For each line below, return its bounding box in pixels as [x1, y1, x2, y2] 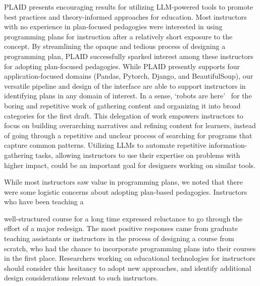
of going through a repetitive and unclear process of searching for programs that [4, 130, 252, 140]
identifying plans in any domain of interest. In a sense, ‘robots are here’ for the [4, 90, 252, 101]
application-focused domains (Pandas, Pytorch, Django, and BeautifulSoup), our [4, 71, 253, 81]
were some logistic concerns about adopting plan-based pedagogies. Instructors [4, 186, 247, 197]
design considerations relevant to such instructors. [4, 272, 159, 283]
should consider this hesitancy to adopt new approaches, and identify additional [4, 262, 251, 273]
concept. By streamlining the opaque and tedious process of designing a [4, 41, 226, 51]
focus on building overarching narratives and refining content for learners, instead [4, 120, 256, 131]
